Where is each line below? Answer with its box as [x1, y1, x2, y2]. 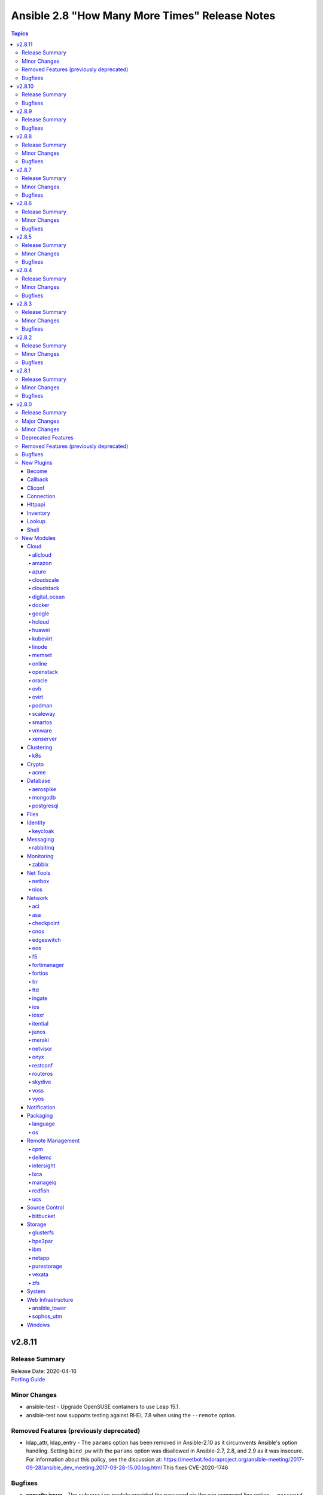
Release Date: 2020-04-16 [11, 1367, 77, 1375]
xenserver [32, 736, 57, 743]
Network [27, 894, 48, 901]
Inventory [27, 509, 51, 517]
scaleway [32, 710, 56, 718]
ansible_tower [32, 1304, 66, 1311]
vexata [32, 1271, 49, 1278]
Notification [27, 1103, 56, 1110]
